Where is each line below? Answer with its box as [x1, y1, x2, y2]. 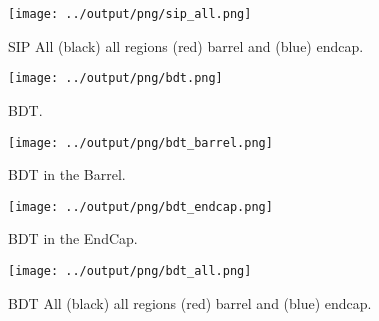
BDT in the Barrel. [8, 164, 126, 185]
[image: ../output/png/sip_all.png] [8, 7, 252, 21]
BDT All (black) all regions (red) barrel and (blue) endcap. [8, 292, 372, 313]
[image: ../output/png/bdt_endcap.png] [8, 199, 273, 214]
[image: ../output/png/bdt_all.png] [8, 264, 252, 278]
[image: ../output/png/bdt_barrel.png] [8, 135, 273, 150]
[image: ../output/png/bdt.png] [8, 71, 223, 86]
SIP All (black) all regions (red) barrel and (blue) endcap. [8, 35, 364, 56]
